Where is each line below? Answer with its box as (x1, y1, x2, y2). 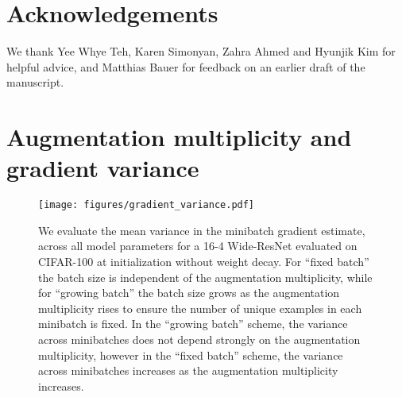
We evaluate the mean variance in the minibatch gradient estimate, (38, 222, 365, 238)
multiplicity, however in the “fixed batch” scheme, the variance (38, 346, 343, 363)
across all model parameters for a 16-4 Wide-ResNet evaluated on (38, 237, 358, 254)
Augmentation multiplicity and (6, 121, 352, 153)
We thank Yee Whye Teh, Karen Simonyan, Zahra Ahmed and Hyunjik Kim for (6, 43, 396, 60)
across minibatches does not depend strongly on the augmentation (38, 331, 361, 348)
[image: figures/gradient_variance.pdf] (38, 199, 255, 211)
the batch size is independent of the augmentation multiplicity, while (38, 268, 373, 285)
